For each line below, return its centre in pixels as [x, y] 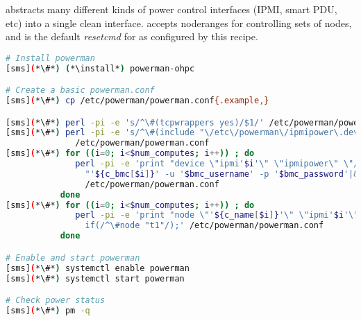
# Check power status [56, 301]
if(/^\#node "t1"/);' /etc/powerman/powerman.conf [204, 226]
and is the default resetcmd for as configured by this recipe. [132, 36]
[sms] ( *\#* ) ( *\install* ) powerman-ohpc [100, 68]
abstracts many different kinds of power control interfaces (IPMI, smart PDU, [171, 9]
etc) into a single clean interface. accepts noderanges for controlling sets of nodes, [179, 23]
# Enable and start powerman [73, 258]
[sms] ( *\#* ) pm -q [48, 310]
